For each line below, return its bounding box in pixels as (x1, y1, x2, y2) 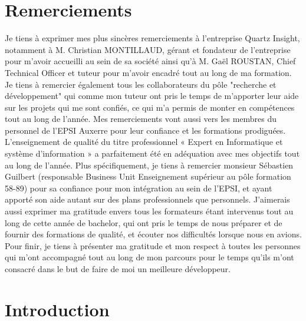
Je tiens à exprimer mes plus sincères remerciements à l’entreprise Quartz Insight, (5, 32, 300, 44)
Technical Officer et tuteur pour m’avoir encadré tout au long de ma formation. (5, 66, 292, 78)
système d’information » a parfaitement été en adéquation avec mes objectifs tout (5, 147, 300, 160)
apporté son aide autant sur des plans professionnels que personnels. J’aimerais (5, 193, 290, 206)
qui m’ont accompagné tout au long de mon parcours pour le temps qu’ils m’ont (5, 251, 294, 263)
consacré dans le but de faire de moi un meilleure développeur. (5, 263, 231, 274)
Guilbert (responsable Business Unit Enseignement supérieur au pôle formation (5, 170, 291, 183)
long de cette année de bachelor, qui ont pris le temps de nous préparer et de (5, 216, 282, 229)
